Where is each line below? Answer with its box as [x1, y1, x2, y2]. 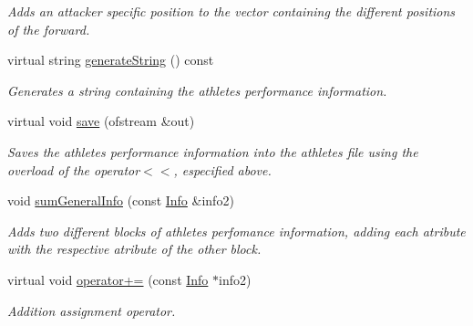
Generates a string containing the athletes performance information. [7, 80, 387, 100]
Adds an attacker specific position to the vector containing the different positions [7, 2, 456, 20]
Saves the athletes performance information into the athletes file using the [7, 142, 418, 161]
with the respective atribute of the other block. [7, 239, 262, 258]
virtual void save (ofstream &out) [7, 111, 195, 131]
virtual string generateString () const [7, 50, 214, 69]
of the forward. [7, 19, 90, 38]
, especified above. [173, 160, 272, 179]
